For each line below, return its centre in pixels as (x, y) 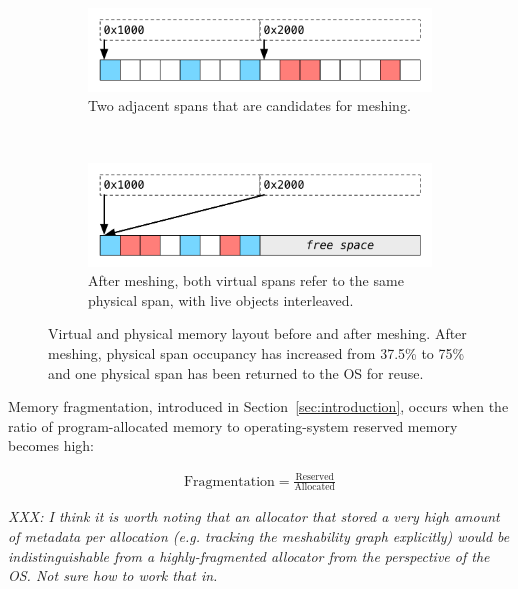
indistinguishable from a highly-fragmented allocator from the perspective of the (249, 555)
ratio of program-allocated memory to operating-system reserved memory (233, 425)
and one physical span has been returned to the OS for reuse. (236, 372)
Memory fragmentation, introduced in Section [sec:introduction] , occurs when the (258, 406)
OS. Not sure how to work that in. (113, 575)
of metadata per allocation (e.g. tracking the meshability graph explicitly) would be (259, 535)
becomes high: (51, 445)
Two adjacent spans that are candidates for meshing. (249, 105)
